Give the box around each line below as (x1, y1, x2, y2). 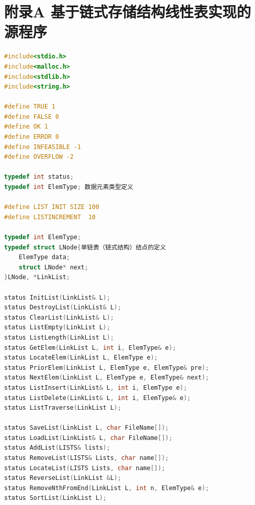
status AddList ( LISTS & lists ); (4, 444, 110, 452)
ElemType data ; (18, 254, 70, 261)
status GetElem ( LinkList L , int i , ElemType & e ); (4, 344, 176, 351)
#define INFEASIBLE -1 (4, 143, 81, 151)
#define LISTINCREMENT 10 (4, 213, 96, 221)
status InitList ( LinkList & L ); (4, 293, 110, 301)
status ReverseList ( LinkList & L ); (4, 474, 122, 482)
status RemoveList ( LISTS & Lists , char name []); (4, 454, 169, 462)
